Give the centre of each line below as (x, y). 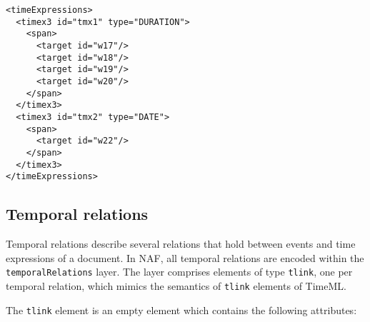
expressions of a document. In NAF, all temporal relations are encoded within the (185, 257)
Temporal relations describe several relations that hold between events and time (181, 244)
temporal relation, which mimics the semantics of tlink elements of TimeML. (176, 285)
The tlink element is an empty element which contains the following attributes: (181, 310)
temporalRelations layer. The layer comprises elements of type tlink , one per (179, 272)
